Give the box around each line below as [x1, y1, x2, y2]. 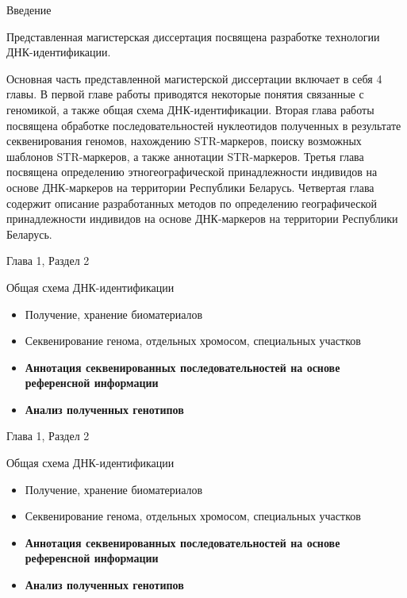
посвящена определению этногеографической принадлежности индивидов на [6, 163, 378, 180]
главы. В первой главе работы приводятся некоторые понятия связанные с [6, 86, 364, 102]
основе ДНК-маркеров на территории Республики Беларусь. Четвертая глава [6, 178, 374, 195]
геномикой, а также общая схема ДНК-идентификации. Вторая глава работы [6, 101, 374, 117]
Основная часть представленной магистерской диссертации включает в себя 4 [6, 70, 382, 86]
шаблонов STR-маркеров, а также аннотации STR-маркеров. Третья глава [6, 148, 364, 164]
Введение [6, 2, 52, 17]
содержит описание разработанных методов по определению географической [6, 194, 377, 211]
